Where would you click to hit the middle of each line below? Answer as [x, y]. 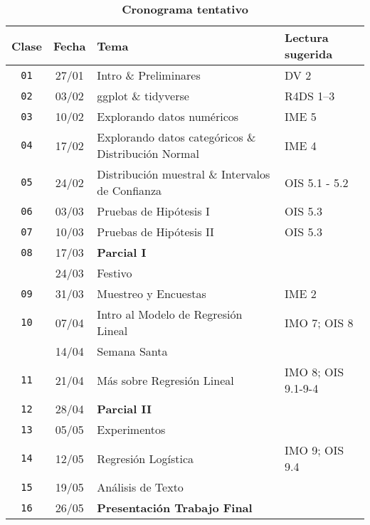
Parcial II [124, 409]
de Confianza [129, 190]
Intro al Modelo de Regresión [170, 314]
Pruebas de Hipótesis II [155, 232]
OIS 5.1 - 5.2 [317, 182]
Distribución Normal [148, 153]
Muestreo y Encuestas [152, 293]
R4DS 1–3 [310, 96]
